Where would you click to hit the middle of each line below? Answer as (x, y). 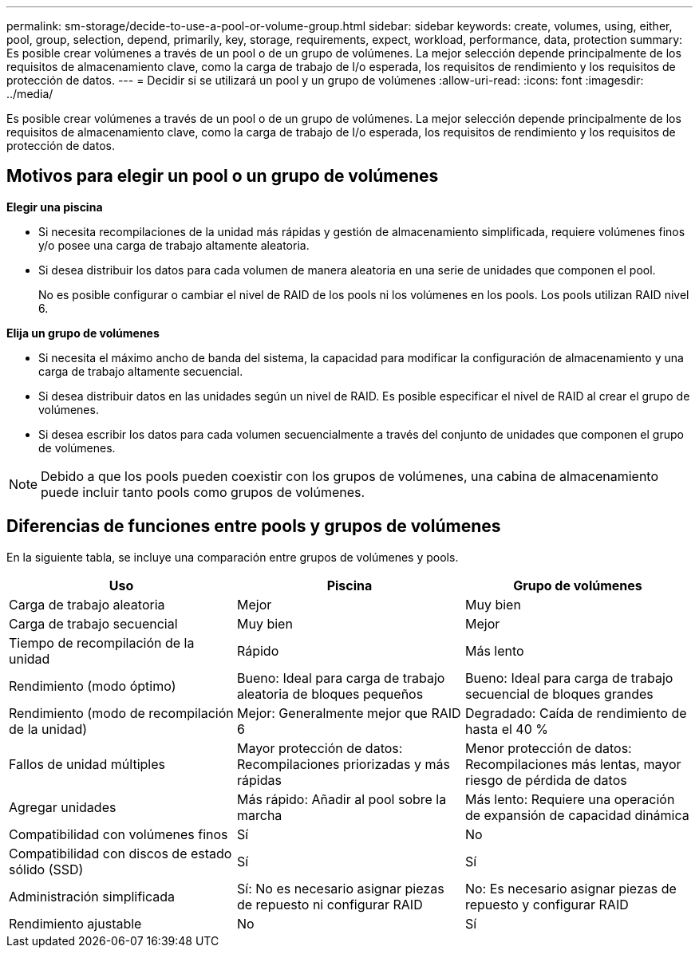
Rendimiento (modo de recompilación (121, 713)
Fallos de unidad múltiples (87, 764)
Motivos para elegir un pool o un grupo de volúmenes (223, 176)
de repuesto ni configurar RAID (330, 904)
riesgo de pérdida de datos (546, 780)
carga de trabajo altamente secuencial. (141, 371)
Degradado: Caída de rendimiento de (576, 713)
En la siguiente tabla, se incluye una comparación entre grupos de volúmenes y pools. (233, 557)
